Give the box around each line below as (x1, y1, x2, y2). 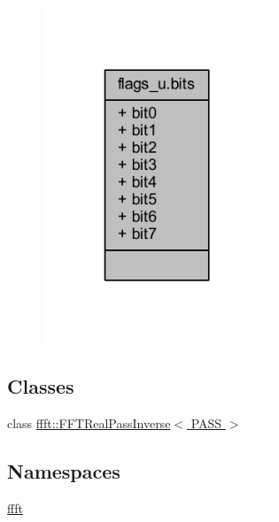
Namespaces (7, 457, 120, 484)
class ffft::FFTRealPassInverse (7, 413, 171, 432)
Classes (7, 372, 74, 399)
